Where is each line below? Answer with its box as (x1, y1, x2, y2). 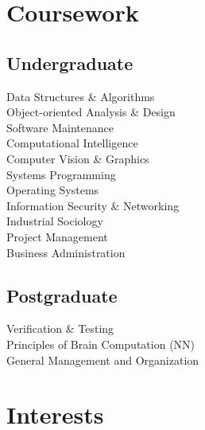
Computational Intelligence (6, 135, 138, 151)
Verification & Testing (6, 320, 114, 337)
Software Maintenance (6, 119, 114, 135)
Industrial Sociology (6, 213, 103, 229)
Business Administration (6, 244, 126, 260)
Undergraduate (6, 50, 133, 75)
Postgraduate (6, 283, 118, 307)
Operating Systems (6, 182, 99, 198)
